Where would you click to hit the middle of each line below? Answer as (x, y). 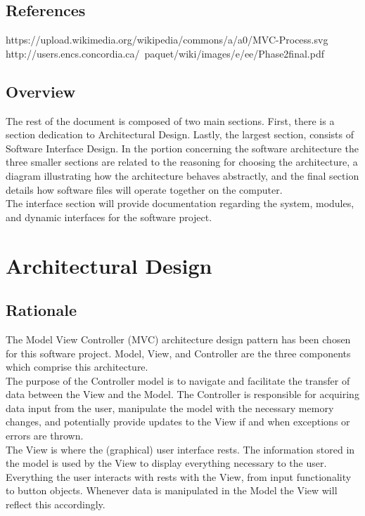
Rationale (41, 310)
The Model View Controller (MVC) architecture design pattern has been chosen (178, 339)
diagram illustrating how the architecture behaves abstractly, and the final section (182, 175)
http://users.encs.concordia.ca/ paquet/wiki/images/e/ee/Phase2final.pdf (165, 53)
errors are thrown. (45, 436)
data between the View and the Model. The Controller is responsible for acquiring (182, 394)
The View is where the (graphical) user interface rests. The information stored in (180, 449)
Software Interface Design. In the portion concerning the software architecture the (182, 148)
